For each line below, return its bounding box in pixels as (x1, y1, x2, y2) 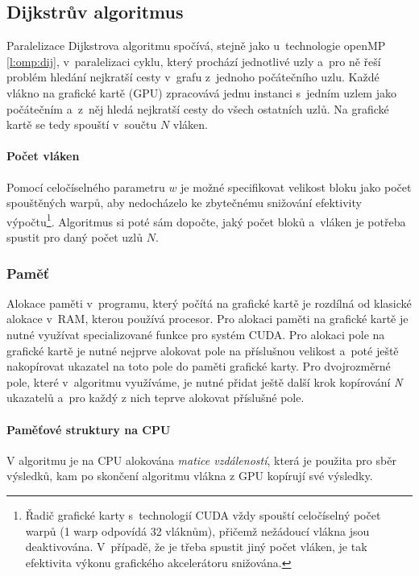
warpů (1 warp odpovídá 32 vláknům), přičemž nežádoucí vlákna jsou (25, 522, 370, 539)
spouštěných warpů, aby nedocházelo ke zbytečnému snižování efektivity (6, 194, 362, 211)
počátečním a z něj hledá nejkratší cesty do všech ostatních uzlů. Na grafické (6, 100, 389, 117)
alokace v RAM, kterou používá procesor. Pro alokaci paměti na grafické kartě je (6, 310, 409, 327)
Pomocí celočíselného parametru (6, 178, 165, 195)
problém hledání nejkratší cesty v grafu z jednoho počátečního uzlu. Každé (6, 68, 380, 85)
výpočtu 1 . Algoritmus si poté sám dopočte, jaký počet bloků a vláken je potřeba (6, 210, 406, 230)
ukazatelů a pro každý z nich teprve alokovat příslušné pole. (6, 389, 305, 406)
